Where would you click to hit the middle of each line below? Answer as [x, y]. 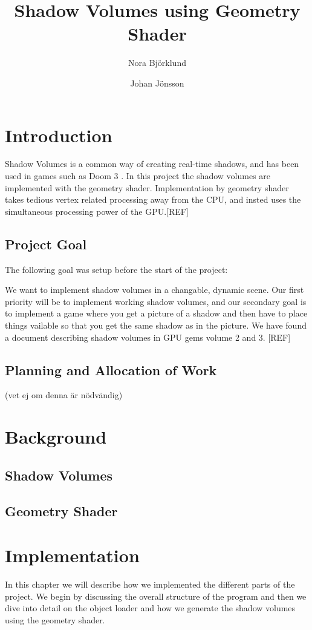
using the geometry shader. [55, 619]
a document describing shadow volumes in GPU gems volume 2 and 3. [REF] [148, 337]
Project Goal [46, 244]
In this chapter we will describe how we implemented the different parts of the [150, 584]
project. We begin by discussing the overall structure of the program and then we [156, 596]
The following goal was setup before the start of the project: [116, 269]
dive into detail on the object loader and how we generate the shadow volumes [150, 608]
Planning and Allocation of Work [111, 369]
